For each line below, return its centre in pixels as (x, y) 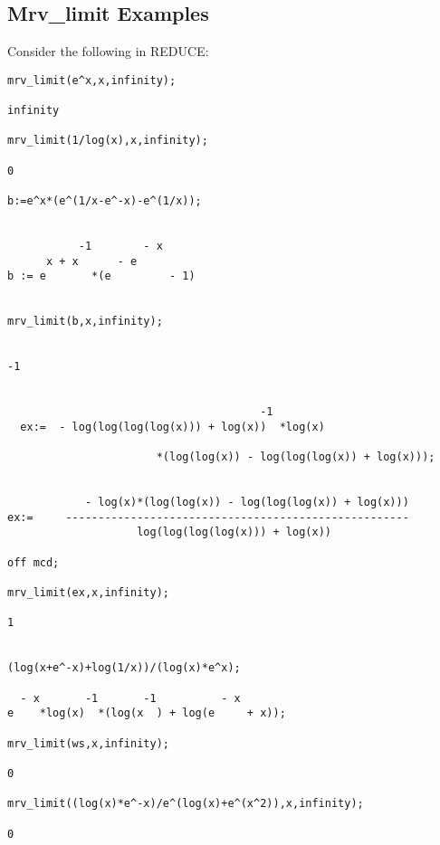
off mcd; (33, 562)
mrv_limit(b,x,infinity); (85, 322)
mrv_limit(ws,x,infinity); (88, 743)
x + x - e (91, 261)
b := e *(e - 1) (101, 276)
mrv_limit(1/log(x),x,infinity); (108, 141)
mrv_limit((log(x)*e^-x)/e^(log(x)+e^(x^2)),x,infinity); (186, 804)
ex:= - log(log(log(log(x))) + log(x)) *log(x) (172, 427)
